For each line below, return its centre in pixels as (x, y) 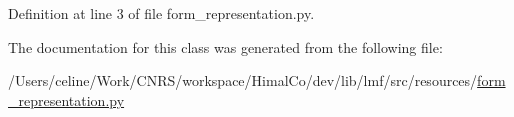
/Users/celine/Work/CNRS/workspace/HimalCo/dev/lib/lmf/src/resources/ (243, 80)
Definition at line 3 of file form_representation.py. (161, 13)
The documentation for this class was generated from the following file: (225, 46)
